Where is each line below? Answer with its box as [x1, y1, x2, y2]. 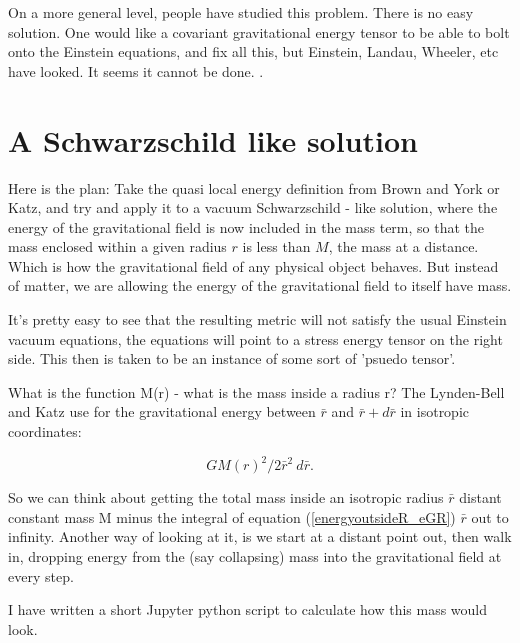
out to [471, 506, 509, 527]
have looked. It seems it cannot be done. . [8, 60, 264, 81]
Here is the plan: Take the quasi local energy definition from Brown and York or [8, 177, 500, 198]
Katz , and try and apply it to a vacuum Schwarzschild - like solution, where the [8, 197, 498, 218]
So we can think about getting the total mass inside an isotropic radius [8, 487, 444, 508]
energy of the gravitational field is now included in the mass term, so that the [8, 216, 485, 237]
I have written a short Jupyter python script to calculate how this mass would [8, 599, 488, 620]
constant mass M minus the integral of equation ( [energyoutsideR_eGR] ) [8, 506, 456, 527]
